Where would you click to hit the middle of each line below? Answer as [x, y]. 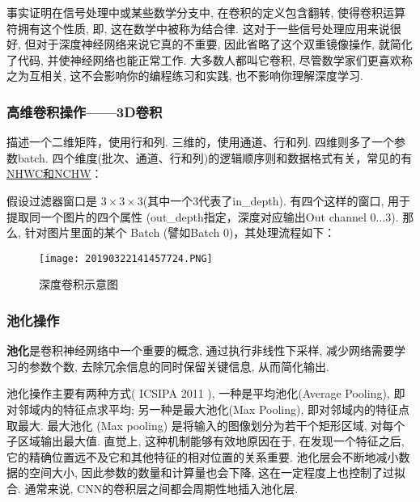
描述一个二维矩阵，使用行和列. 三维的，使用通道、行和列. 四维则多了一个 [201, 142]
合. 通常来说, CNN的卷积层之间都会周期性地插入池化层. [153, 488]
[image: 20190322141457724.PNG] [126, 258]
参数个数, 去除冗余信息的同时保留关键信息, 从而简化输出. [179, 366]
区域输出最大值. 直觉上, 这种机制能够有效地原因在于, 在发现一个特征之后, [211, 441]
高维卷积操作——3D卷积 [85, 111]
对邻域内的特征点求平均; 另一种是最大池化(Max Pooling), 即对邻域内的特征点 [208, 409]
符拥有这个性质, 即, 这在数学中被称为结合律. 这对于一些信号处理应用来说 [198, 28]
